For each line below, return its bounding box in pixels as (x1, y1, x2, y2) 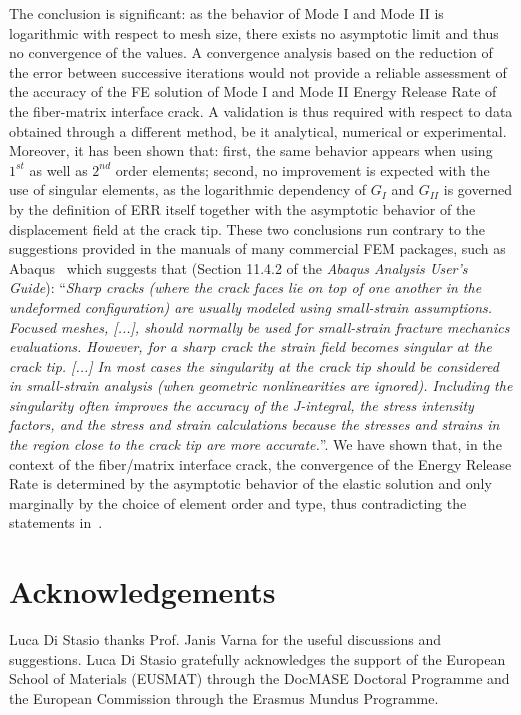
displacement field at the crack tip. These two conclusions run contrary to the (9, 218, 486, 239)
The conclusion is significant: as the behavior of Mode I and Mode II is (9, 3, 444, 23)
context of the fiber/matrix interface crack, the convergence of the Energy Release (9, 453, 512, 474)
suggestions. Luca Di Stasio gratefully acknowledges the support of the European (9, 648, 506, 669)
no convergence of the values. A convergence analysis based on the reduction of (9, 42, 493, 63)
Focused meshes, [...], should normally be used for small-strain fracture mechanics (9, 316, 510, 337)
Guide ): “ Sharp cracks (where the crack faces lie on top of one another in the (9, 277, 482, 298)
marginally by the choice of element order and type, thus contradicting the (9, 492, 467, 513)
